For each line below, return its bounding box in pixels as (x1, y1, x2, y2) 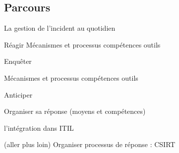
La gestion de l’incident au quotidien (4, 23, 116, 33)
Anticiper (4, 89, 33, 100)
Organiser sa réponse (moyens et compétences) (4, 106, 146, 116)
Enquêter (4, 56, 32, 66)
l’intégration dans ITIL (4, 122, 74, 133)
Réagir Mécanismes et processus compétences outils (4, 39, 161, 50)
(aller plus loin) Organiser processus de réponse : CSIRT (4, 139, 176, 150)
